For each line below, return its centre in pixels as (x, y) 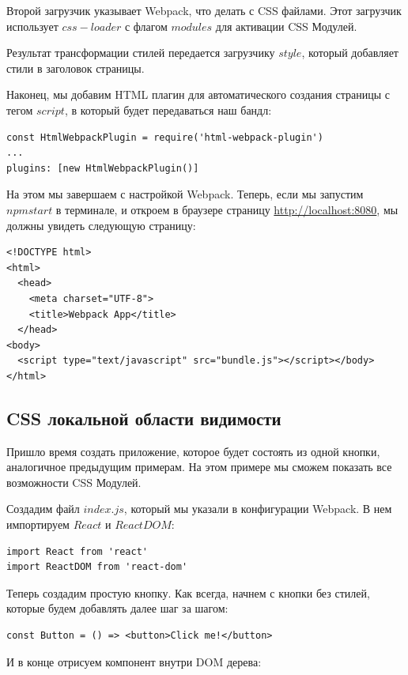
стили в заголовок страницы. (76, 68)
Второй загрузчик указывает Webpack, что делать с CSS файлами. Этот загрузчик (204, 10)
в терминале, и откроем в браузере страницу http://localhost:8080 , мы (227, 209)
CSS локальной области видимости (144, 418)
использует (32, 26)
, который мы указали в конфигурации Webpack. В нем (258, 509)
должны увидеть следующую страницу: (101, 225)
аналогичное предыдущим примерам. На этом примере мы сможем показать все (199, 467)
